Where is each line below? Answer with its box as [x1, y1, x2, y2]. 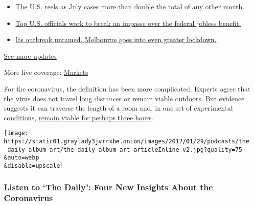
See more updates [4, 50, 57, 61]
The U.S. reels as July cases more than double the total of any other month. [15, 1, 245, 11]
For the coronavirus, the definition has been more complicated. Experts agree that [4, 83, 251, 93]
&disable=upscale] [4, 162, 64, 169]
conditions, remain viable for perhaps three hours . [4, 112, 154, 122]
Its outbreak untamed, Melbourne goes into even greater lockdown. [15, 34, 217, 45]
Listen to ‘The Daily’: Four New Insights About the [4, 181, 213, 193]
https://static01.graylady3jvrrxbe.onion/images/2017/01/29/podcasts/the [4, 138, 250, 145]
